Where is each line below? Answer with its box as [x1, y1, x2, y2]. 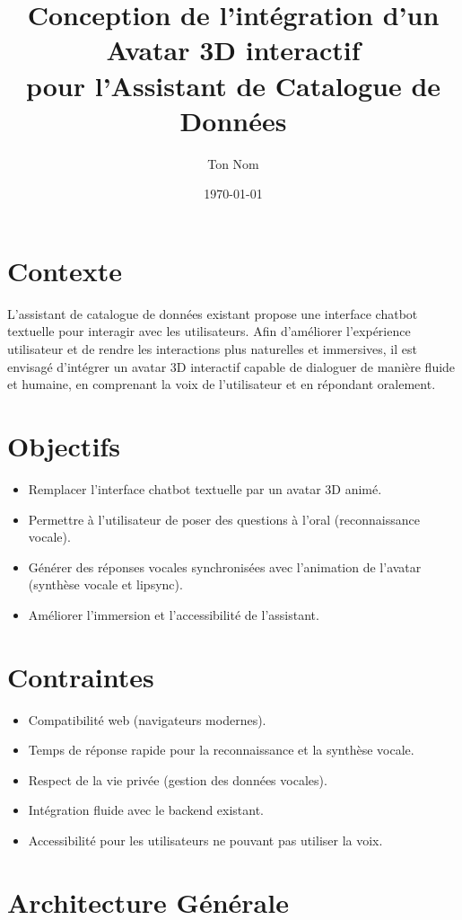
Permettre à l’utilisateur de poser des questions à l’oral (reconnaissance [28, 509, 420, 528]
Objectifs [7, 427, 120, 464]
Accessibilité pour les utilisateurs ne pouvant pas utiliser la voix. [28, 830, 383, 849]
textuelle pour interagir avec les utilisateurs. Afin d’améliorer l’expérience [7, 322, 411, 341]
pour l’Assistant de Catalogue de [25, 66, 441, 103]
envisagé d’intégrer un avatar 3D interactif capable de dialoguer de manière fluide [7, 357, 456, 376]
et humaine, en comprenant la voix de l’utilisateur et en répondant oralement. [7, 375, 436, 394]
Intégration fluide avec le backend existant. [28, 801, 265, 819]
